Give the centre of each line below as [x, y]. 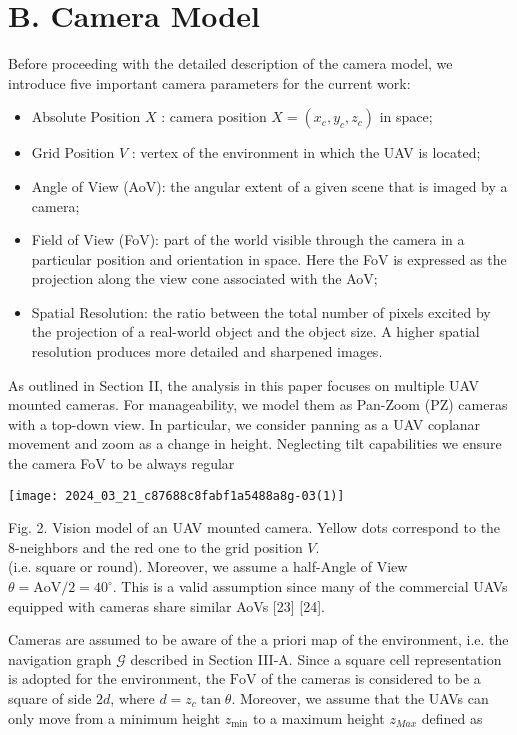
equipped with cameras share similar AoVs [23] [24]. [166, 605]
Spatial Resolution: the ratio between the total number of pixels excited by [261, 311]
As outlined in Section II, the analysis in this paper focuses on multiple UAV [244, 384]
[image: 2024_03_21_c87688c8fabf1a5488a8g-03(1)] [176, 495]
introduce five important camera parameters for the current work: [209, 82]
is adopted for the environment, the [117, 678]
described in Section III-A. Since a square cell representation [316, 658]
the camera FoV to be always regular [121, 463]
